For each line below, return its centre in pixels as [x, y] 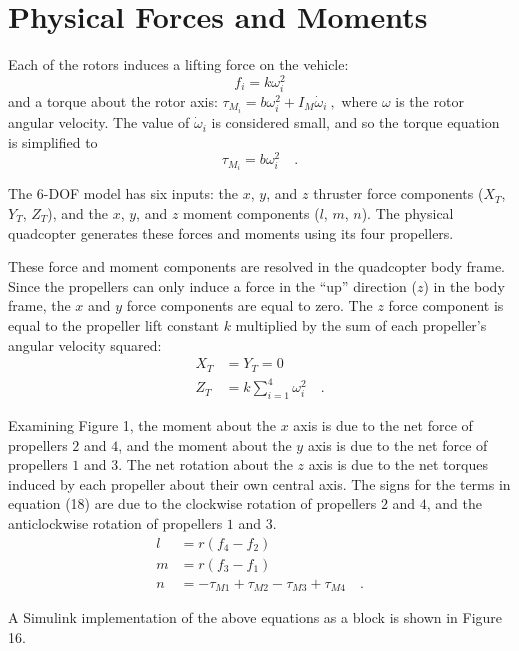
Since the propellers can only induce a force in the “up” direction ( [212, 285]
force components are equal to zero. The [249, 305]
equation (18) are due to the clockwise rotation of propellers [192, 503]
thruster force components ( [398, 193]
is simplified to [53, 141]
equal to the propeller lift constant [113, 324]
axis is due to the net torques [398, 464]
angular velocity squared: [85, 344]
